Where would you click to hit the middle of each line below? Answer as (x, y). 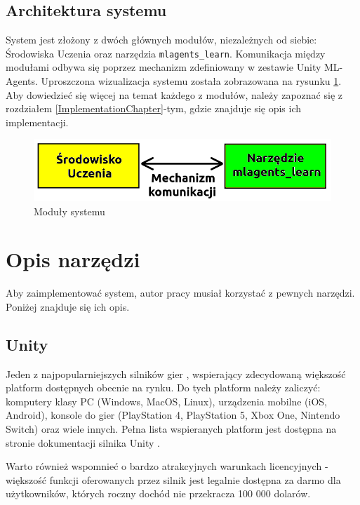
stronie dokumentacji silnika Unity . (83, 442)
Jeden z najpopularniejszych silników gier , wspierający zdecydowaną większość (176, 373)
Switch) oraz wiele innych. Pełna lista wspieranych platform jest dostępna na (171, 429)
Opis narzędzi (73, 259)
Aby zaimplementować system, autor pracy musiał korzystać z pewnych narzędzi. (180, 293)
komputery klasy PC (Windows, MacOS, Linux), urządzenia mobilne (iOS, (167, 401)
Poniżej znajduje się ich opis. (68, 306)
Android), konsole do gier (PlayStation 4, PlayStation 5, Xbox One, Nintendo (173, 415)
